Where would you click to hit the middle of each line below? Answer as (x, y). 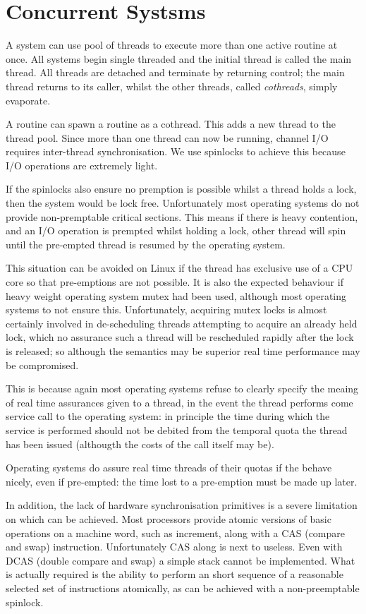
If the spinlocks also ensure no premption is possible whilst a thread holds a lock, (181, 189)
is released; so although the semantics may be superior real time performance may (183, 351)
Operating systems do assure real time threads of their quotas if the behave (169, 468)
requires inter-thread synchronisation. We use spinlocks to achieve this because (176, 151)
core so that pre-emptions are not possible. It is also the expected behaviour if (175, 282)
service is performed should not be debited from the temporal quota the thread (177, 429)
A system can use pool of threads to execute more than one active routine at (172, 45)
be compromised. (42, 365)
